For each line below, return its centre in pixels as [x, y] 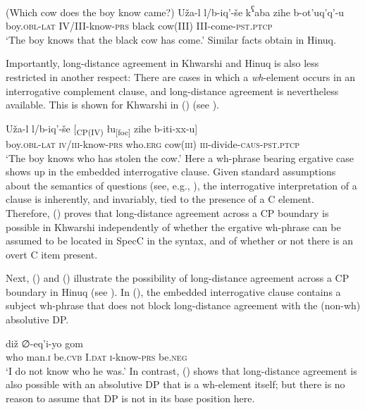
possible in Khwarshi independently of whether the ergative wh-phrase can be [173, 226]
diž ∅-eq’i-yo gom [44, 343]
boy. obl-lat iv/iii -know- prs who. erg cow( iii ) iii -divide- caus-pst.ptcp [153, 143]
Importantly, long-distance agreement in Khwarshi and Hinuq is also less [162, 63]
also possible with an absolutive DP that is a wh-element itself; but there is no [175, 384]
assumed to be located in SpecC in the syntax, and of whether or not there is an [180, 241]
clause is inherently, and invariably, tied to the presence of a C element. [160, 199]
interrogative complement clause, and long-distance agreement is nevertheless [172, 91]
